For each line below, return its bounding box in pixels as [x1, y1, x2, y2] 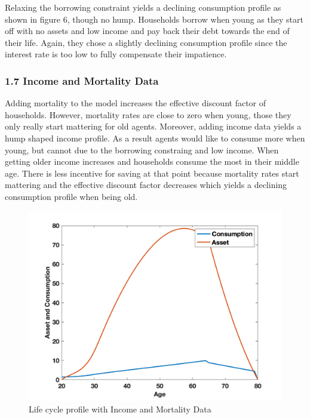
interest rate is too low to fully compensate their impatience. [5, 48, 227, 60]
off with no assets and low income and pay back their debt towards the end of [5, 24, 290, 37]
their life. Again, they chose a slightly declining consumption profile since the [5, 36, 287, 48]
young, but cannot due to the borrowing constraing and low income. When [5, 143, 279, 156]
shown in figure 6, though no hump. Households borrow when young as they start [5, 13, 303, 25]
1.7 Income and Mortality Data [5, 73, 159, 88]
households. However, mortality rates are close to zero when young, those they [5, 108, 291, 121]
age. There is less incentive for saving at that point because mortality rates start [5, 167, 299, 179]
